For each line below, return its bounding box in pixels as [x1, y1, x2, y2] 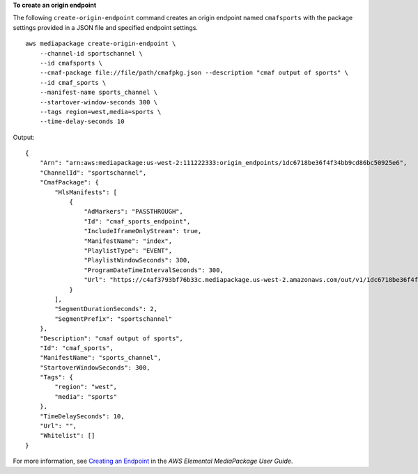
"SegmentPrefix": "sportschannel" [54, 315, 173, 323]
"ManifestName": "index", [84, 237, 173, 245]
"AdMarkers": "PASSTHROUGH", [84, 207, 184, 216]
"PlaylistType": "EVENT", [84, 246, 173, 254]
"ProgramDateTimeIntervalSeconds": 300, [84, 266, 224, 274]
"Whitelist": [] [39, 432, 95, 440]
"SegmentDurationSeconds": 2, [54, 305, 158, 313]
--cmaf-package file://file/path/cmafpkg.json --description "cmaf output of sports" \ [39, 69, 348, 77]
